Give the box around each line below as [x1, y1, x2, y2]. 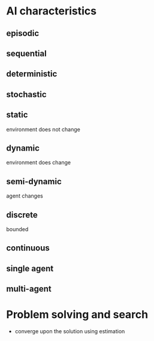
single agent [6, 263, 54, 274]
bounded [6, 226, 29, 232]
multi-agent [6, 284, 52, 294]
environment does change [6, 159, 71, 166]
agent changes [6, 192, 43, 199]
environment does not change [6, 125, 81, 133]
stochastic [6, 89, 47, 100]
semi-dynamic [6, 176, 62, 187]
